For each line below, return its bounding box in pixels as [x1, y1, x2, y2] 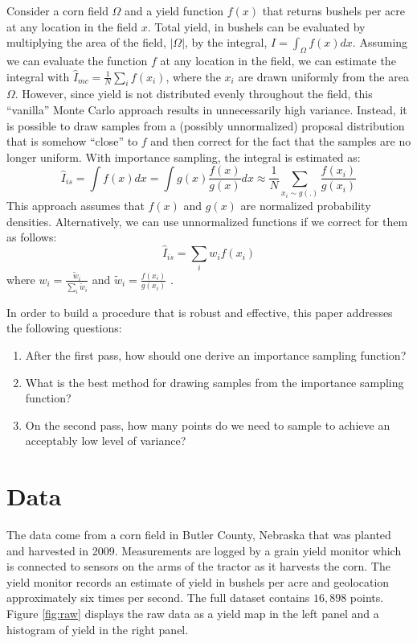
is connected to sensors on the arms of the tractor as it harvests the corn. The [6, 558, 390, 575]
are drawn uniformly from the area [238, 68, 409, 84]
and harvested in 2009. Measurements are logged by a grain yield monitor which [6, 542, 402, 559]
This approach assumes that [6, 197, 145, 214]
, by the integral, [185, 34, 268, 51]
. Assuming [352, 34, 408, 51]
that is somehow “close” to [6, 133, 138, 150]
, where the [166, 68, 221, 84]
